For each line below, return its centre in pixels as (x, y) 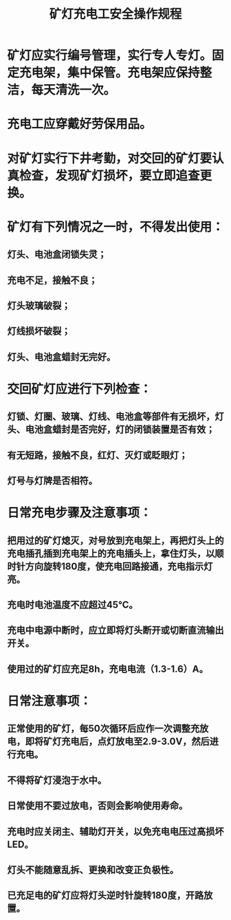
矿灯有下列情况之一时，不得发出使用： (116, 227)
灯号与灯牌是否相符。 (52, 481)
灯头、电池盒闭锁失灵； (57, 255)
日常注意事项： (49, 701)
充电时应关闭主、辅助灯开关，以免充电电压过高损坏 (115, 831)
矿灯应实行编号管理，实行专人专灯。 (110, 56)
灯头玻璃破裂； (39, 305)
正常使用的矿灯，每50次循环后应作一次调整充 (103, 729)
